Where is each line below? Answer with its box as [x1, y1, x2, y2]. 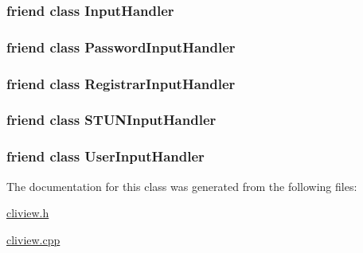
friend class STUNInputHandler [6, 110, 217, 130]
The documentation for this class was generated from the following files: [6, 177, 357, 194]
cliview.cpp [6, 231, 60, 247]
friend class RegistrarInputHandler [6, 73, 236, 93]
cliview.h [6, 204, 49, 221]
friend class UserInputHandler [6, 146, 205, 166]
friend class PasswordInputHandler [6, 37, 236, 56]
